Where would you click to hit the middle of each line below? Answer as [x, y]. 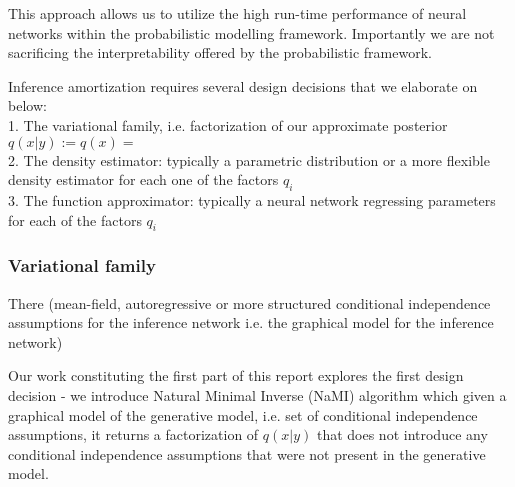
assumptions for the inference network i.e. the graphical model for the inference [251, 322]
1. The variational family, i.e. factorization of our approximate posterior [228, 124]
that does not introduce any [402, 434]
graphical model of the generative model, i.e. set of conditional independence [243, 414]
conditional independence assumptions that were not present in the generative [247, 453]
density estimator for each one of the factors [143, 179]
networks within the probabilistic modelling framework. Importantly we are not [251, 32]
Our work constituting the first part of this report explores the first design [236, 375]
